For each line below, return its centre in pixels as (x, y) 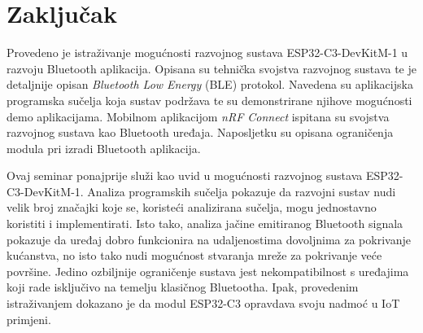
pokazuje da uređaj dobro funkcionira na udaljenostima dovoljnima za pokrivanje (209, 239)
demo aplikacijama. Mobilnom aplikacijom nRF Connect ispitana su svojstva (198, 116)
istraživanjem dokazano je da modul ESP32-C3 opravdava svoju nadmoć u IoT (203, 303)
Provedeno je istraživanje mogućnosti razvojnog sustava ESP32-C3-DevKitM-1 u (207, 53)
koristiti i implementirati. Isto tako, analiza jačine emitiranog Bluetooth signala (205, 223)
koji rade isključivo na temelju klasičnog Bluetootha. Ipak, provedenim (183, 287)
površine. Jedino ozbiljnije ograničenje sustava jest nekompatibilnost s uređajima (208, 271)
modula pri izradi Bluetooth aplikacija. (104, 148)
